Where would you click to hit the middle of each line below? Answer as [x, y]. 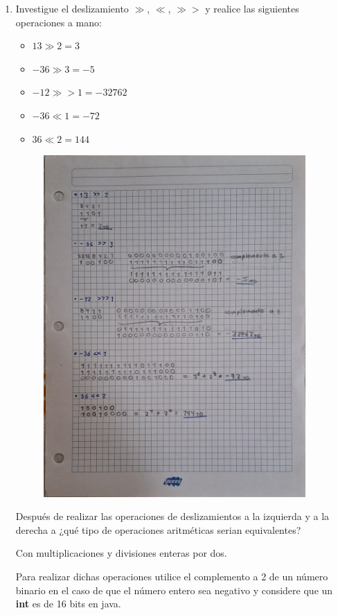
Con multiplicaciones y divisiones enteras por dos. [121, 553]
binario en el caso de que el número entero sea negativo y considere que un [174, 590]
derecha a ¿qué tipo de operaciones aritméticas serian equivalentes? [158, 529]
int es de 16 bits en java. [68, 604]
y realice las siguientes [252, 8]
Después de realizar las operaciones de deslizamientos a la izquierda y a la [172, 516]
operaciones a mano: [59, 22]
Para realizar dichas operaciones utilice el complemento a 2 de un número [172, 576]
